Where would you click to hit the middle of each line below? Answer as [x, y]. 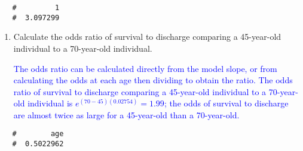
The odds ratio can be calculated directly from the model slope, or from [145, 68]
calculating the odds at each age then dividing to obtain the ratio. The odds [153, 80]
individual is [50, 103]
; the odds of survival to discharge [226, 103]
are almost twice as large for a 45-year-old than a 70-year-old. [126, 114]
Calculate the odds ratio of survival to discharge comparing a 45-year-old [147, 37]
